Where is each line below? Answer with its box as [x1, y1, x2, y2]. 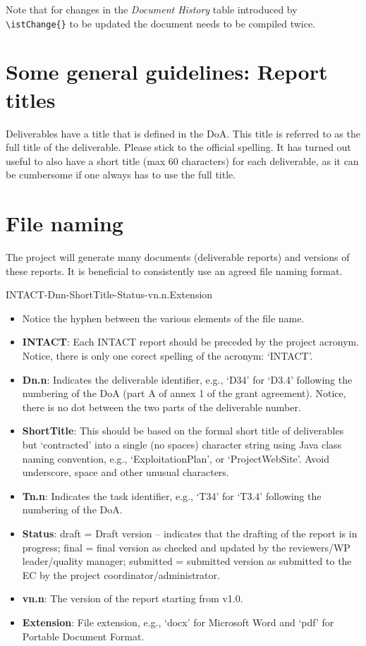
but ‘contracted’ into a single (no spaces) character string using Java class [22, 437, 342, 451]
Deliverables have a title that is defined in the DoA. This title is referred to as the [6, 126, 360, 140]
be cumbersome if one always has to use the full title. [6, 167, 236, 182]
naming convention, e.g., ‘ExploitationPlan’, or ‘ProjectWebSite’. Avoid [22, 451, 329, 465]
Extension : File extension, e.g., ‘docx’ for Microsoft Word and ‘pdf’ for [22, 614, 334, 629]
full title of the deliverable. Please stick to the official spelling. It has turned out [6, 140, 351, 154]
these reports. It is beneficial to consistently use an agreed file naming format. [6, 263, 343, 278]
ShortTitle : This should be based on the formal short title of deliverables [22, 423, 344, 438]
